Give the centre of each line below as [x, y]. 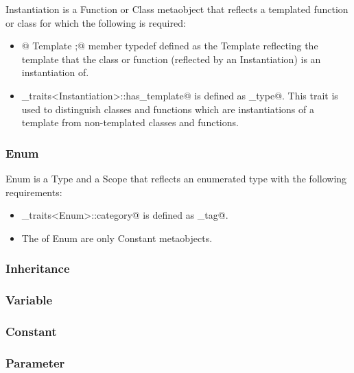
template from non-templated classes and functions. [130, 122]
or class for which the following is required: [96, 22]
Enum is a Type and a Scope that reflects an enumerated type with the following [176, 178]
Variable [29, 300]
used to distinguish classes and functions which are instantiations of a [168, 109]
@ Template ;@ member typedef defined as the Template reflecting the [170, 46]
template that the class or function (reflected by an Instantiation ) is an [171, 59]
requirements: [34, 192]
